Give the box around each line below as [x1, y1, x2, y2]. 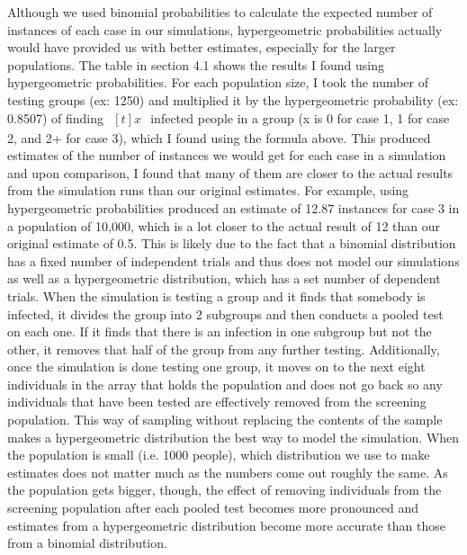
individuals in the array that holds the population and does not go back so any [7, 374, 443, 393]
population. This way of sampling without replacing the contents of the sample [7, 410, 443, 429]
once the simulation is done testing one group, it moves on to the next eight [7, 357, 426, 376]
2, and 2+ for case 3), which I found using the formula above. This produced [7, 128, 431, 147]
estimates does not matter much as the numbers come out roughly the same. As [7, 462, 448, 481]
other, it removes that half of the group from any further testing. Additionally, [7, 339, 440, 358]
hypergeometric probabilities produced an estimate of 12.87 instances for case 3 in [7, 198, 460, 217]
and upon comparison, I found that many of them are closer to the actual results [7, 163, 454, 182]
